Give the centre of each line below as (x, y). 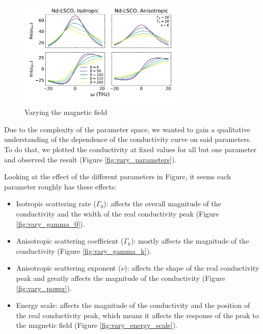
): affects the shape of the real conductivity (192, 268)
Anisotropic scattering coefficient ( (70, 241)
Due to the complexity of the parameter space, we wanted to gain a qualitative (127, 129)
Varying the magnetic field (66, 112)
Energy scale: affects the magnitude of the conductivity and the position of (133, 305)
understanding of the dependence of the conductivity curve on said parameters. (128, 139)
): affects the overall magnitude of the (162, 204)
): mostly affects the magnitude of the (190, 241)
